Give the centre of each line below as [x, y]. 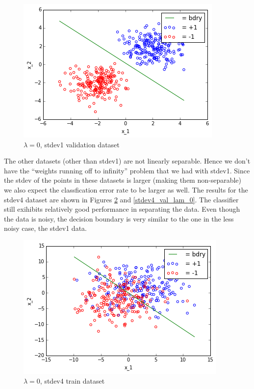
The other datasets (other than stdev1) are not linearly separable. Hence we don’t [127, 161]
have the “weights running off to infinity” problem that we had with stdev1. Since [127, 170]
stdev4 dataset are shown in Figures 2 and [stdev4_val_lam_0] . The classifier [121, 199]
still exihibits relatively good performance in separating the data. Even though [122, 209]
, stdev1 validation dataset [80, 144]
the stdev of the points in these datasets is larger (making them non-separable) [123, 180]
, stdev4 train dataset [72, 380]
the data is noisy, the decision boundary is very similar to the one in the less [119, 218]
